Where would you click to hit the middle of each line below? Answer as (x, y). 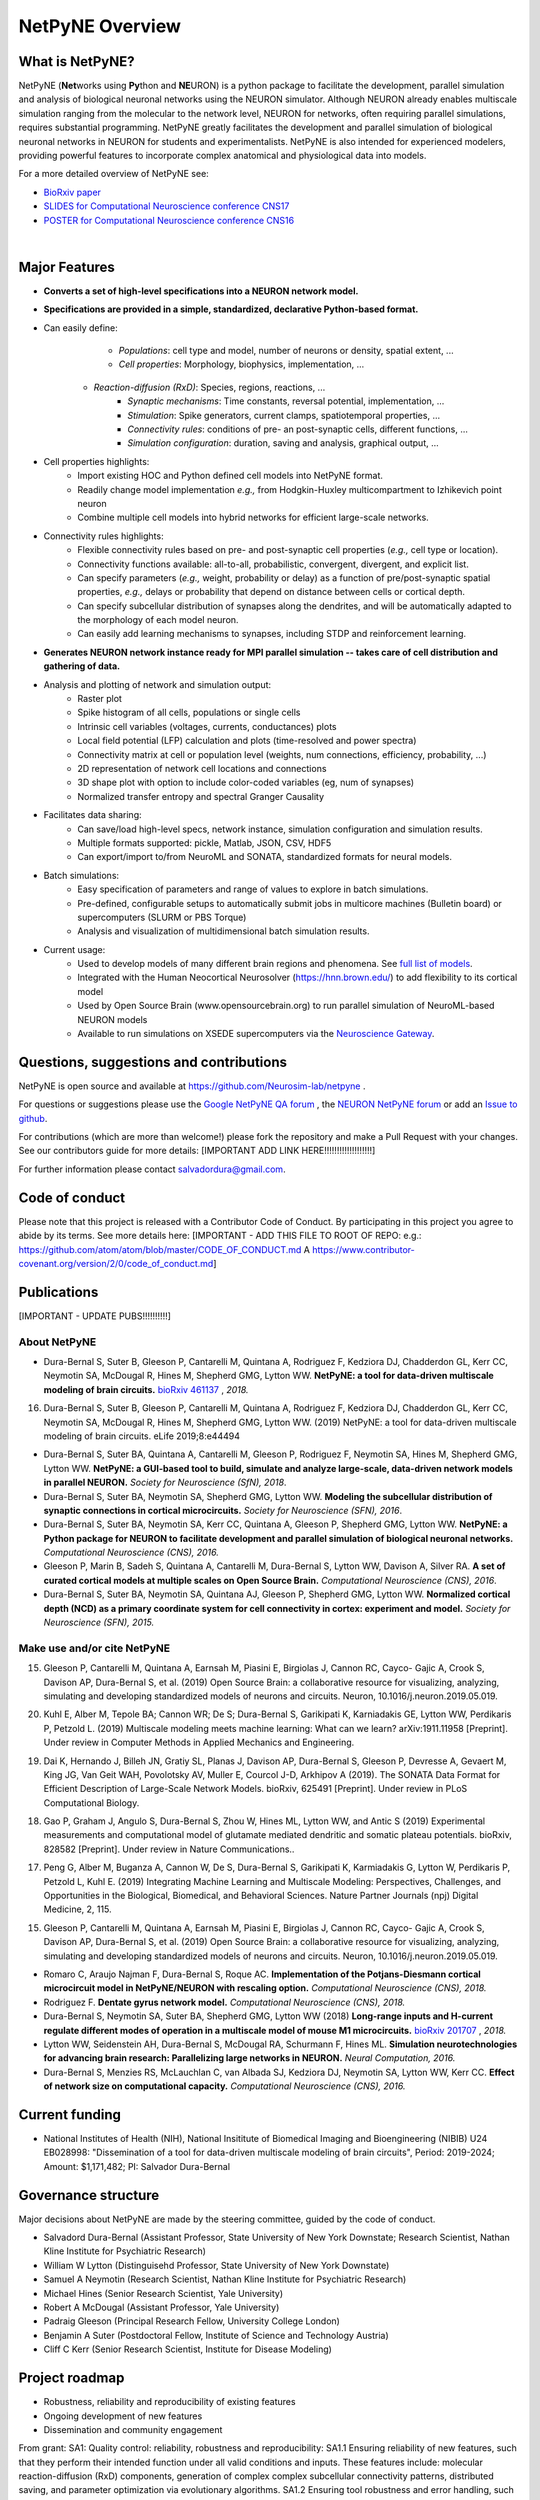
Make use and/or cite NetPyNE (94, 1648)
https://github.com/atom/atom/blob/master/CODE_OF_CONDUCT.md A (164, 1249)
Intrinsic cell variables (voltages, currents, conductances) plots (207, 726)
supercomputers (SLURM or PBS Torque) (162, 917)
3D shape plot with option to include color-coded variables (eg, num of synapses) (246, 782)
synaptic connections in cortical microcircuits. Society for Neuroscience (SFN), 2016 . (223, 1510)
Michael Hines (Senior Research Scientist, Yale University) (163, 2293)
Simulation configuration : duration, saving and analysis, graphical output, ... (283, 443)
